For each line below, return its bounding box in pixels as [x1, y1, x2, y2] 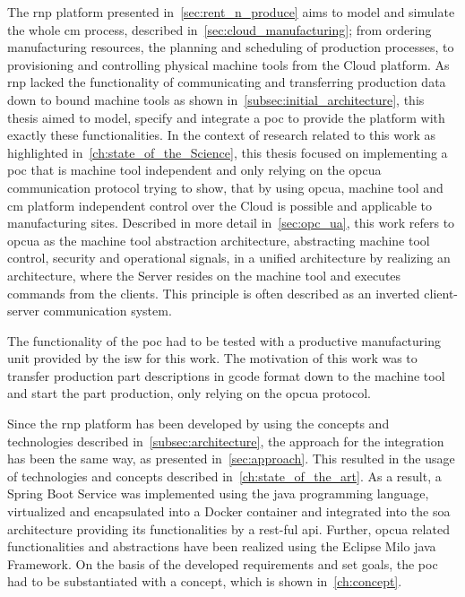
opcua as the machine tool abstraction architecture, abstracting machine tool [7, 230, 430, 249]
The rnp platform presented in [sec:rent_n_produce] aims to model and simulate [7, 3, 455, 21]
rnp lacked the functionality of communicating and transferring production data [7, 73, 446, 91]
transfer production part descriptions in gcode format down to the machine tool [7, 366, 445, 385]
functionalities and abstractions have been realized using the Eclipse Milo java [7, 537, 436, 556]
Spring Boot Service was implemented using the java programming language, [7, 484, 429, 503]
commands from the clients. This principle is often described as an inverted [7, 283, 420, 302]
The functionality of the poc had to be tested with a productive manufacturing [7, 331, 441, 350]
